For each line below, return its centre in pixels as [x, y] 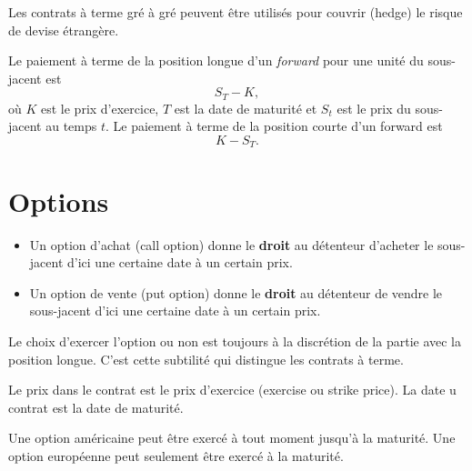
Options [59, 200]
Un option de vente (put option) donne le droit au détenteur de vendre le [236, 292]
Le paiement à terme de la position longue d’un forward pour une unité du [216, 60]
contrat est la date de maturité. [96, 407]
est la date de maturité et [246, 108]
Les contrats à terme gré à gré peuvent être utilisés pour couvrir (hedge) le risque [236, 12]
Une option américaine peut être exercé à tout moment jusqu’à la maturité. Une [232, 438]
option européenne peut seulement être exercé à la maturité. [176, 455]
